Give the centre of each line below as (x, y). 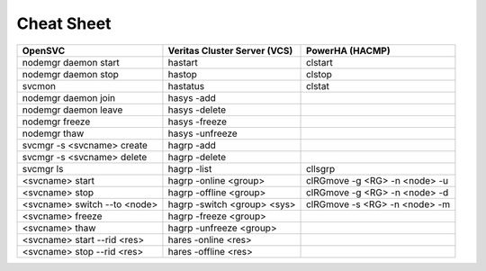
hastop (183, 74)
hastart (183, 62)
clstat (318, 86)
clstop (319, 74)
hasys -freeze (197, 122)
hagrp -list (190, 168)
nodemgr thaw (53, 133)
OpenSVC (44, 50)
